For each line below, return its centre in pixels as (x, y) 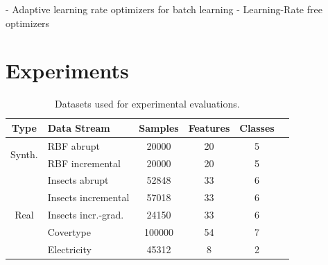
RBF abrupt (74, 145)
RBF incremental (84, 163)
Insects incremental (88, 197)
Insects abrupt (78, 180)
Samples (159, 127)
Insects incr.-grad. (86, 215)
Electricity (69, 249)
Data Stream (79, 127)
